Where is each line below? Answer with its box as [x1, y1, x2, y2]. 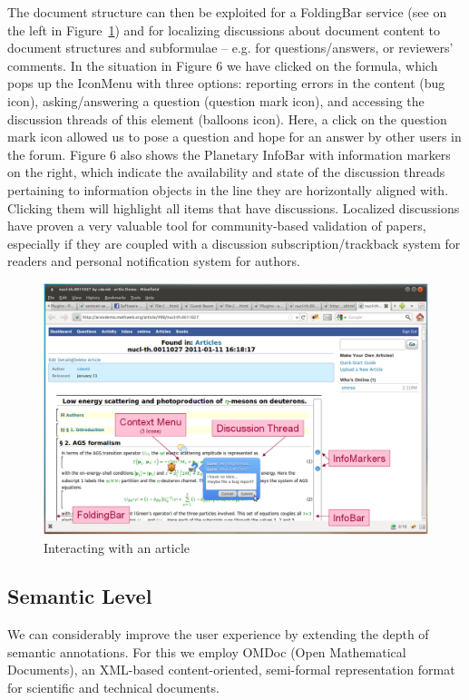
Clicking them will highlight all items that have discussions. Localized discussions [7, 198, 460, 217]
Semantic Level [7, 582, 152, 610]
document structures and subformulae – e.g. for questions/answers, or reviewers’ [7, 38, 454, 57]
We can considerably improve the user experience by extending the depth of [7, 625, 429, 644]
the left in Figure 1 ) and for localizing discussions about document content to [7, 20, 440, 39]
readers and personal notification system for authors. [7, 251, 300, 271]
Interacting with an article [44, 537, 191, 557]
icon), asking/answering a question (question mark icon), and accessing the [7, 91, 425, 110]
